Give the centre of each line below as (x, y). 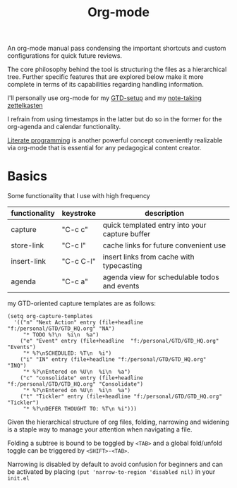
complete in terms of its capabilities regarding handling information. (106, 85)
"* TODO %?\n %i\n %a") (61, 335)
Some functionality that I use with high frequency (79, 196)
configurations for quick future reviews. (65, 56)
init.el (19, 479)
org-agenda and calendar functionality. (64, 127)
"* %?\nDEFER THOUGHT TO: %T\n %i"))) (80, 409)
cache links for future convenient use (164, 245)
